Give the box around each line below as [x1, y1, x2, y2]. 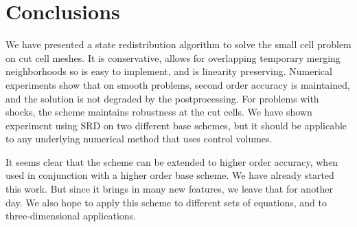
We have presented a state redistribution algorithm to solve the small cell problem [5, 37, 352, 52]
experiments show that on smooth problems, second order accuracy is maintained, [5, 77, 350, 91]
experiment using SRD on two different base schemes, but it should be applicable [5, 118, 347, 132]
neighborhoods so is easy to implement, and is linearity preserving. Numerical [5, 64, 332, 78]
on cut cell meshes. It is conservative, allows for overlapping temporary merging [5, 50, 341, 65]
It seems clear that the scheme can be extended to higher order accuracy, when [5, 154, 338, 169]
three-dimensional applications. [5, 208, 136, 223]
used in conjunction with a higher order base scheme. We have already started [5, 168, 334, 182]
